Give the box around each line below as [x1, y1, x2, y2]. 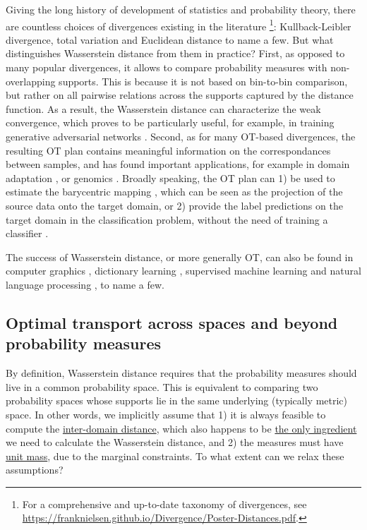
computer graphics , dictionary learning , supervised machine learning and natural [6, 263, 361, 278]
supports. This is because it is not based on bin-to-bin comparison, [59, 73, 348, 88]
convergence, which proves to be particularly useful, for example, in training [6, 115, 335, 130]
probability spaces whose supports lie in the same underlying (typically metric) [6, 393, 348, 408]
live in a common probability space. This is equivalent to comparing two [6, 379, 318, 394]
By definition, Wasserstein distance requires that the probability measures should [6, 366, 357, 380]
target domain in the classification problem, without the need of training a [6, 212, 328, 227]
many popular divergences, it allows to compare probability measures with [6, 60, 327, 75]
